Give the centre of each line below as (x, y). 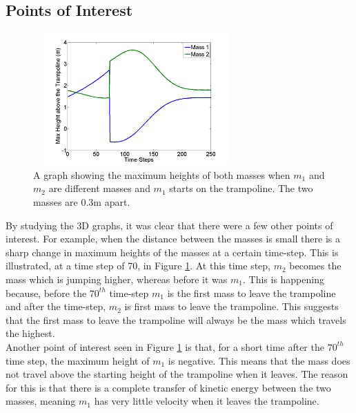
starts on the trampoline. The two (241, 188)
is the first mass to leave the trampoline (251, 292)
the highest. (30, 333)
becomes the (315, 266)
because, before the (46, 292)
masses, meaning (41, 401)
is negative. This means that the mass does (259, 360)
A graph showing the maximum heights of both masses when (162, 174)
